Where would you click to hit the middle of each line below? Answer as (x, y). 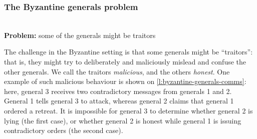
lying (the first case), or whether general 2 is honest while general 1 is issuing (123, 120)
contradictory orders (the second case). (64, 130)
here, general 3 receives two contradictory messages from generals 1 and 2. (118, 91)
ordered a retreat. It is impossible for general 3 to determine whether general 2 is (128, 110)
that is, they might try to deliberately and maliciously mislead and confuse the (125, 61)
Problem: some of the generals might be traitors (80, 35)
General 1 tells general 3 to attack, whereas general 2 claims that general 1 (119, 101)
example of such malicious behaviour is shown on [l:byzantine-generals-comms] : (125, 81)
